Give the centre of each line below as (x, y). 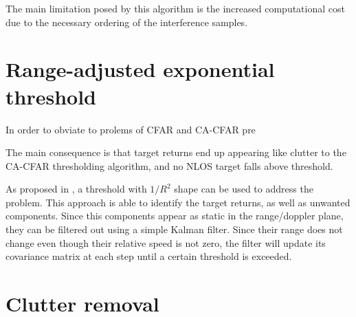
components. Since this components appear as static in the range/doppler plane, (175, 216)
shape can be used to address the (244, 189)
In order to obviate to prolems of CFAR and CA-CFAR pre (131, 129)
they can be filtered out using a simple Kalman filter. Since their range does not (174, 229)
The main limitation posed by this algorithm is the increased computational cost (175, 8)
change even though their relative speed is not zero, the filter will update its (166, 242)
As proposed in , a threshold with (76, 189)
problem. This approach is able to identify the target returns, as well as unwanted (178, 202)
